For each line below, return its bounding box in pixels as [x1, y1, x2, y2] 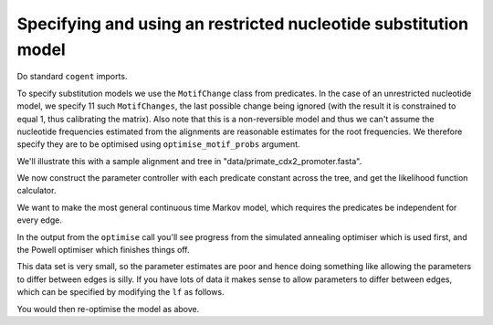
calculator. [16, 185, 57, 196]
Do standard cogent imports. [16, 71, 128, 82]
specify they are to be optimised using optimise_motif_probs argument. [16, 139, 300, 150]
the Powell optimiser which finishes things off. [16, 245, 191, 256]
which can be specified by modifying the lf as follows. [16, 287, 225, 298]
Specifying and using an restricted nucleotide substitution [16, 14, 469, 34]
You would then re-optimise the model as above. [16, 303, 200, 314]
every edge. [16, 215, 63, 225]
